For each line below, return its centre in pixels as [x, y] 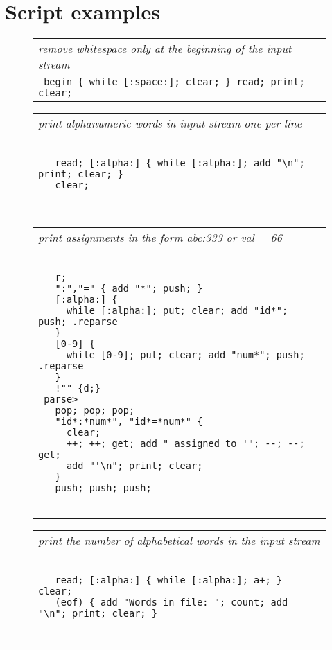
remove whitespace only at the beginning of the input [165, 49]
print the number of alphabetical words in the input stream [179, 541]
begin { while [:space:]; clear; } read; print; [174, 82]
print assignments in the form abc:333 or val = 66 [160, 238]
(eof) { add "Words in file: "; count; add [172, 603]
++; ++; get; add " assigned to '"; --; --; [185, 444]
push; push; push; [103, 488]
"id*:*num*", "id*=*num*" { [129, 422]
